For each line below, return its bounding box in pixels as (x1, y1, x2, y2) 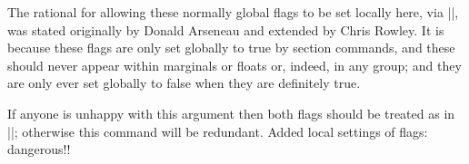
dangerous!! (7, 140, 71, 159)
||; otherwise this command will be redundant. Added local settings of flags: (7, 121, 428, 140)
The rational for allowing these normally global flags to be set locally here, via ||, (7, 3, 459, 21)
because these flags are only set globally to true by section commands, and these (7, 38, 455, 57)
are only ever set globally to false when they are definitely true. (7, 73, 361, 92)
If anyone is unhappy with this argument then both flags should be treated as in (7, 103, 455, 122)
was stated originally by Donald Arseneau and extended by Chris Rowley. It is (7, 20, 444, 39)
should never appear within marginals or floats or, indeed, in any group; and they (7, 55, 462, 74)
